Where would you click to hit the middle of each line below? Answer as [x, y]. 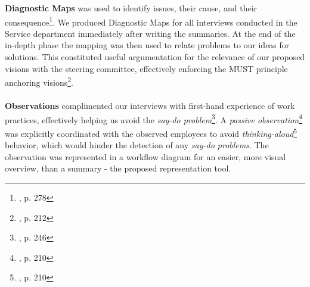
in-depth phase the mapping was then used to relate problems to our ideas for [147, 45]
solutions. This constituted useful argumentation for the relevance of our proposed [155, 57]
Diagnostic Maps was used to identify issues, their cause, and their [131, 8]
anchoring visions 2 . [39, 81]
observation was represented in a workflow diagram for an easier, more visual [145, 156]
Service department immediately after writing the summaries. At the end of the [150, 33]
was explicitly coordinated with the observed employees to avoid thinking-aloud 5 [151, 132]
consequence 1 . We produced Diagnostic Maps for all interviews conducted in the [151, 21]
